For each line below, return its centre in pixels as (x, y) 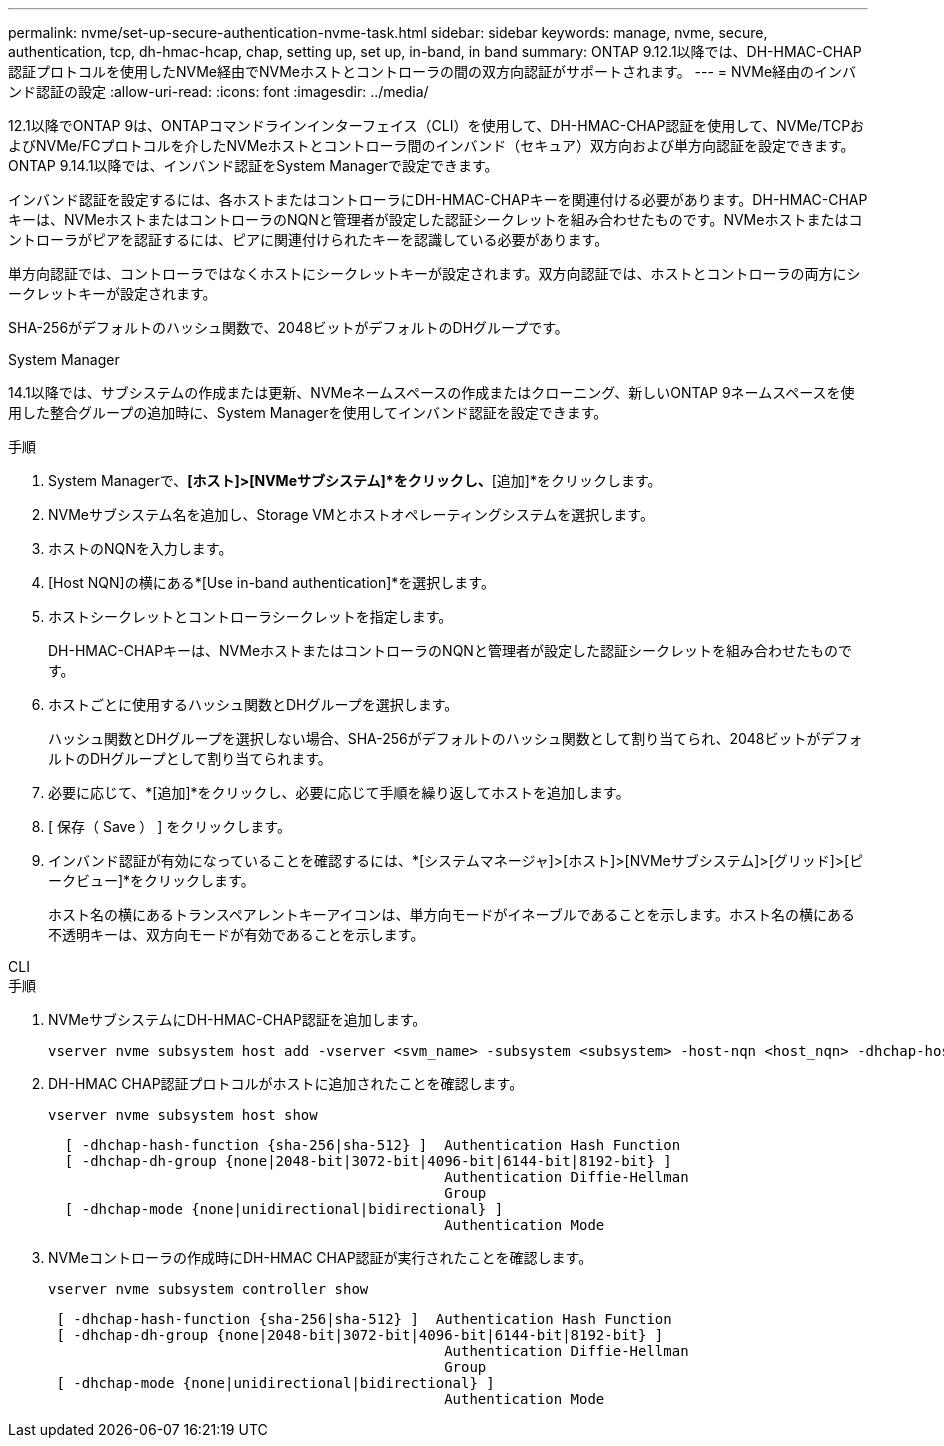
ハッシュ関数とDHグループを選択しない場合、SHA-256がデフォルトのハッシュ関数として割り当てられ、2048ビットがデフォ (455, 738)
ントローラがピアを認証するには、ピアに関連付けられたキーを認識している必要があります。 (308, 239)
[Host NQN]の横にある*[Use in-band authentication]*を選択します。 (271, 582)
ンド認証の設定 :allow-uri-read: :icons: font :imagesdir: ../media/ (218, 91)
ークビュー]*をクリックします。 (151, 880)
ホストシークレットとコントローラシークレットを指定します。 (250, 616)
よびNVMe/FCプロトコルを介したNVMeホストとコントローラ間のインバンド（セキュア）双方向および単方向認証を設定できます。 (431, 145)
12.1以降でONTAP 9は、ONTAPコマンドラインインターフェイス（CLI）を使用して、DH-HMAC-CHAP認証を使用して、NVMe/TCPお (436, 125)
